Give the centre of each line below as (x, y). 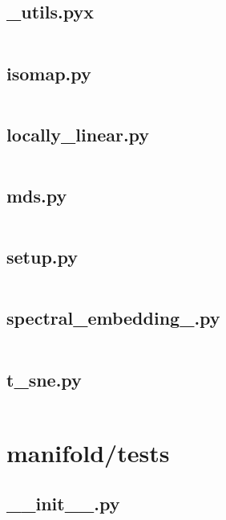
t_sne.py (44, 379)
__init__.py (63, 504)
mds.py (37, 195)
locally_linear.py (78, 134)
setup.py (42, 257)
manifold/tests (88, 452)
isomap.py (49, 73)
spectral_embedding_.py (113, 318)
